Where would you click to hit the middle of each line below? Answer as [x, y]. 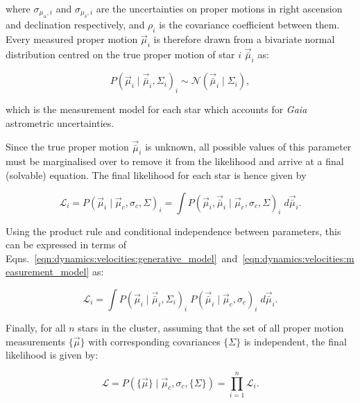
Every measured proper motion [72, 39]
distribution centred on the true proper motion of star [120, 54]
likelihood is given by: [52, 355]
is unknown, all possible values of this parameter [248, 147]
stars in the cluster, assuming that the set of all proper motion [211, 328]
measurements [36, 341]
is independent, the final [295, 341]
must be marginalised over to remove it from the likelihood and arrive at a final [175, 161]
